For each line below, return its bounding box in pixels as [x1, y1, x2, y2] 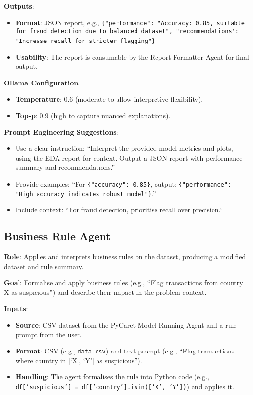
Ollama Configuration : [4, 77, 80, 87]
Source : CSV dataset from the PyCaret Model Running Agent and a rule [15, 319, 237, 330]
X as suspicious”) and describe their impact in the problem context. [4, 287, 207, 297]
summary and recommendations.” [15, 162, 115, 172]
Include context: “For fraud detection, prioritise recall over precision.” [15, 205, 223, 215]
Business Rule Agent [4, 229, 111, 244]
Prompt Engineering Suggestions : [4, 126, 118, 137]
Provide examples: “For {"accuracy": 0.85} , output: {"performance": [15, 178, 231, 188]
